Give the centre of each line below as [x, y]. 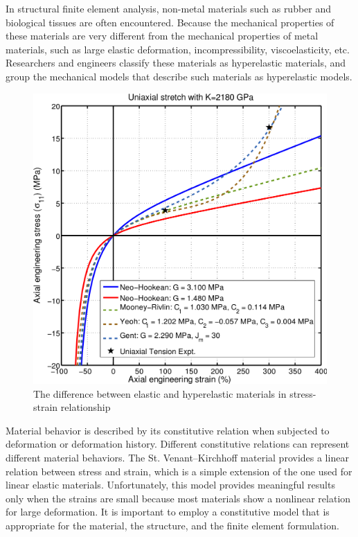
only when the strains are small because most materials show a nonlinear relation [178, 498]
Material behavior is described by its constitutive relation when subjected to [168, 430]
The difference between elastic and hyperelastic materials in [160, 393]
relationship [86, 407]
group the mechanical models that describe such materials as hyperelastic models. [179, 76]
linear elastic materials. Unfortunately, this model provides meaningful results [170, 485]
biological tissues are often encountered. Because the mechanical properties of [170, 22]
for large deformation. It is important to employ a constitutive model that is [168, 512]
